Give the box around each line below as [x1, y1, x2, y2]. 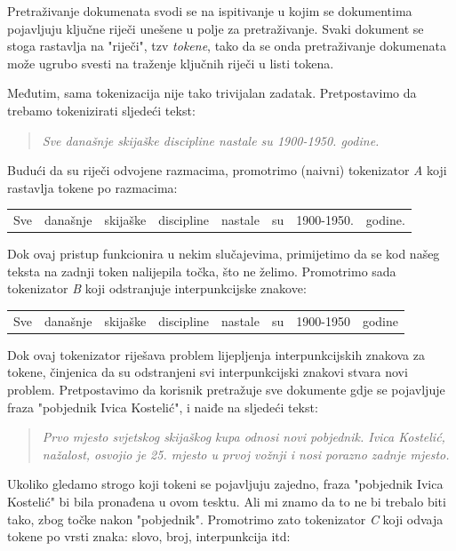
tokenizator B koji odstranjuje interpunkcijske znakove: [7, 279, 307, 298]
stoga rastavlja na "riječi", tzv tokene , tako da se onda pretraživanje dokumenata [7, 36, 446, 55]
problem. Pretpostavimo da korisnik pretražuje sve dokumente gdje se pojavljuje [7, 380, 445, 398]
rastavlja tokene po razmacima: [7, 178, 178, 196]
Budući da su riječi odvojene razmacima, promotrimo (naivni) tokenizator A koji [7, 161, 447, 180]
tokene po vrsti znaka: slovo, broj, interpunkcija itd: [7, 527, 291, 546]
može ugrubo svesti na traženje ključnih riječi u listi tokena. [7, 53, 334, 72]
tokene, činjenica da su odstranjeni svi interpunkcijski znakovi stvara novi [7, 363, 408, 381]
